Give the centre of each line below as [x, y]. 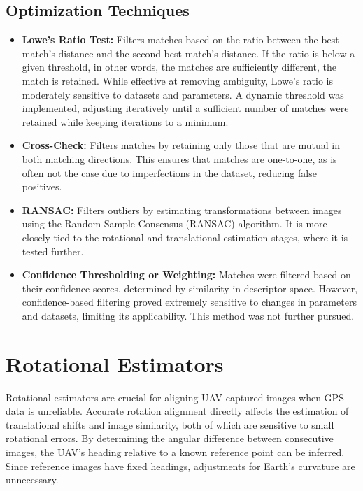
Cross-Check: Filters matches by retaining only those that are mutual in [181, 145]
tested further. [53, 251]
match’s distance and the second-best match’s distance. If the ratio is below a [188, 53]
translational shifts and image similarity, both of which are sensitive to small [170, 424]
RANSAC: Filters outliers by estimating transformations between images [182, 209]
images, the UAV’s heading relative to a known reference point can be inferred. [175, 451]
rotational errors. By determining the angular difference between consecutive [170, 438]
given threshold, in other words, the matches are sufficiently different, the [179, 67]
